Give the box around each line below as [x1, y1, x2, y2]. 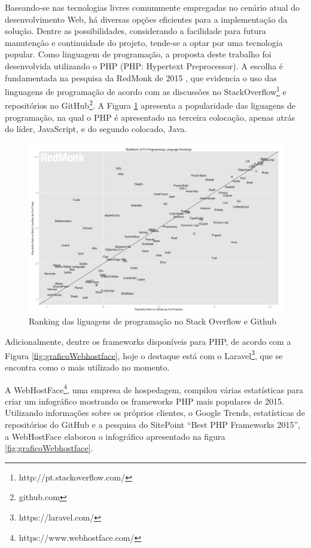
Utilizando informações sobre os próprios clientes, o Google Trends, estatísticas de [5, 406, 305, 419]
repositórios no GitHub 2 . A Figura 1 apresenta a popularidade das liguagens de [5, 97, 295, 112]
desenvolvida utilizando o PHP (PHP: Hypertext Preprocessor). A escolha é [5, 59, 283, 72]
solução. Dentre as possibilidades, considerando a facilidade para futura [5, 25, 266, 37]
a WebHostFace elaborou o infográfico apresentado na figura [5, 430, 225, 442]
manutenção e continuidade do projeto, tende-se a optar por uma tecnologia [5, 36, 283, 48]
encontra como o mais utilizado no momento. [5, 360, 170, 373]
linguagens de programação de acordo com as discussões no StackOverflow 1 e [5, 84, 286, 97]
